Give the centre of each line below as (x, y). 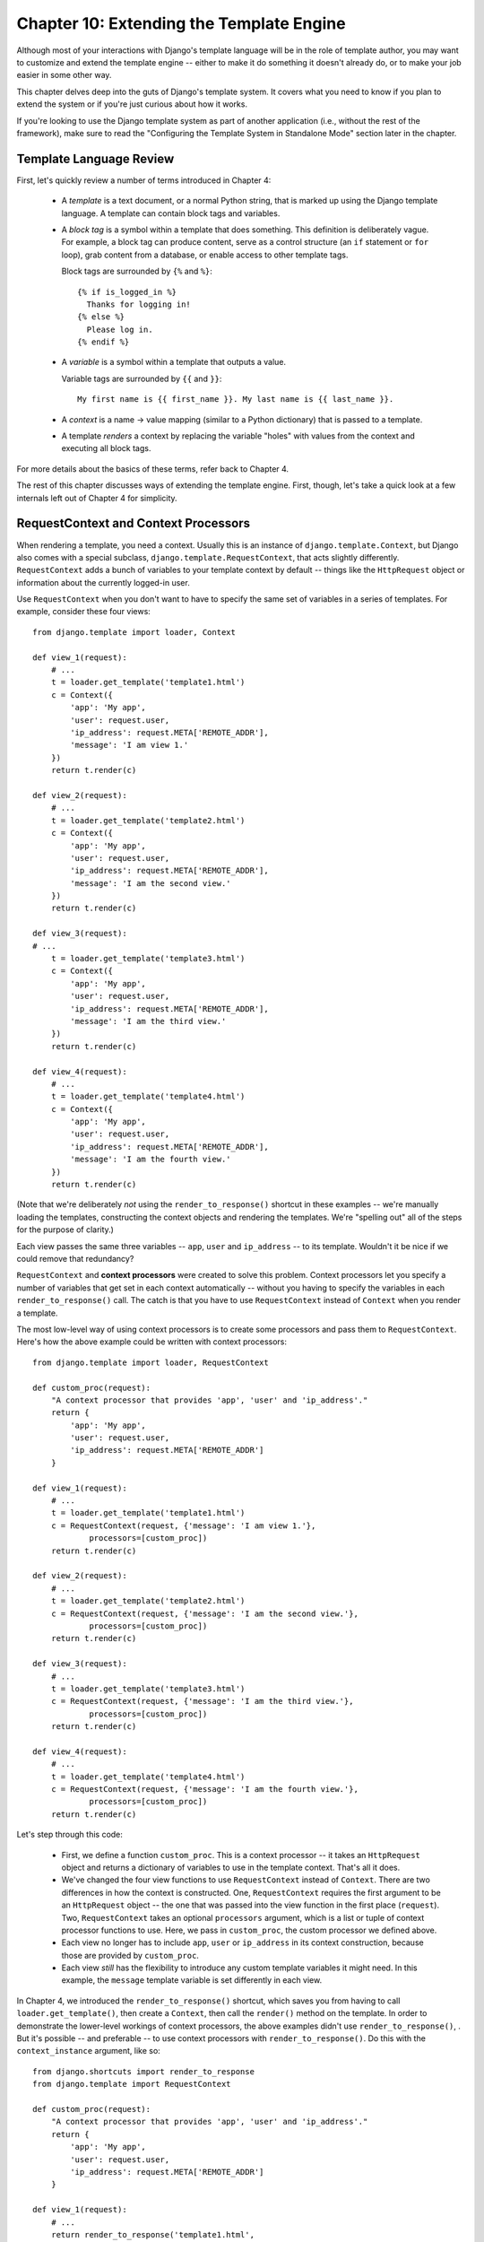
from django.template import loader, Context (134, 632)
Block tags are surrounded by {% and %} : (137, 271)
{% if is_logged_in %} (127, 292)
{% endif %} (104, 342)
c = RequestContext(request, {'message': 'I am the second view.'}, (204, 1613)
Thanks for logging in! (139, 304)
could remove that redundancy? (75, 1259)
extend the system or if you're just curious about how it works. (132, 104)
